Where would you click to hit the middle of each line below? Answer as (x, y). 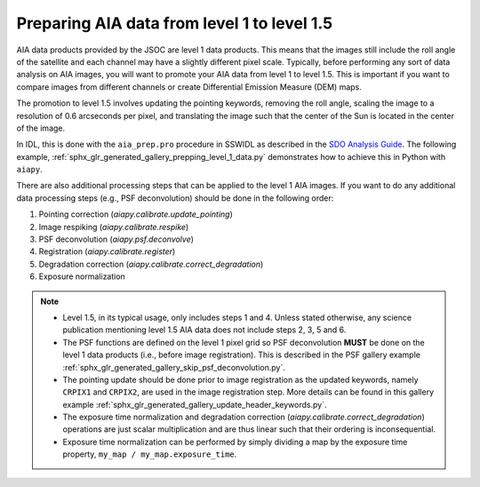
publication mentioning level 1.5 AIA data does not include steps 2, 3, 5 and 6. (204, 330)
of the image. (41, 128)
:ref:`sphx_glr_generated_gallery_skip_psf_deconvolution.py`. (174, 367)
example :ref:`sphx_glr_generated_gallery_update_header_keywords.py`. (195, 404)
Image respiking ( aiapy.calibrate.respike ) (114, 227)
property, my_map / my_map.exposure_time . (150, 454)
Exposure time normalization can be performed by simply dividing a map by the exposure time (235, 442)
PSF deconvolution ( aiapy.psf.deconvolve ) (116, 239)
